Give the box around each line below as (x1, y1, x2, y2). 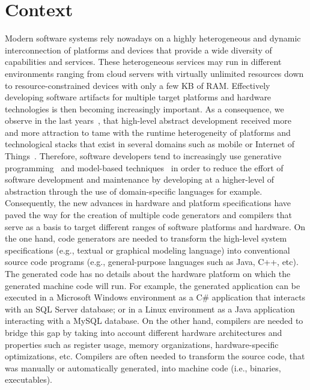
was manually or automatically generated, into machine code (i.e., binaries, (5, 361, 281, 374)
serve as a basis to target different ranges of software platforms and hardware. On (5, 220, 306, 233)
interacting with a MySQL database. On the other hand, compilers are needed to (5, 314, 303, 327)
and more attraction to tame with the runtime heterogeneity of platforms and (5, 126, 291, 138)
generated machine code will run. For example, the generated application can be (5, 279, 300, 291)
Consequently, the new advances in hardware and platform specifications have (5, 197, 291, 209)
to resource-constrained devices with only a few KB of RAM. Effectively (5, 79, 270, 91)
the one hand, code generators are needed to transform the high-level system (5, 232, 287, 245)
